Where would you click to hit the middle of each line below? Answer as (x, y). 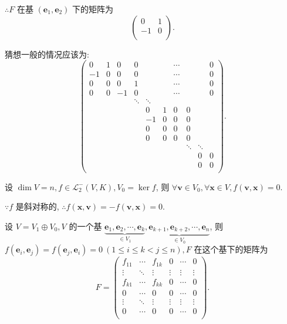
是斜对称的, (37, 206)
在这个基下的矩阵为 (231, 249)
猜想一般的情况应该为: (47, 54)
